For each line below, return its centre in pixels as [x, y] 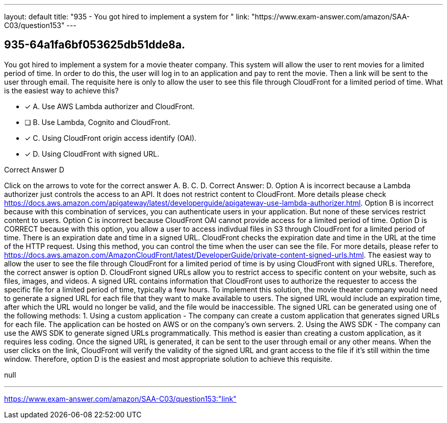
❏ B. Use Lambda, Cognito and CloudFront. [97, 122]
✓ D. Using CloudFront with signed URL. [92, 154]
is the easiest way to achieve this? [61, 90]
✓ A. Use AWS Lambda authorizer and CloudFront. [110, 106]
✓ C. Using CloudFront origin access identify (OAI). [110, 138]
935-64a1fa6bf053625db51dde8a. [95, 45]
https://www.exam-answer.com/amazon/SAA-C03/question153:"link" [120, 399]
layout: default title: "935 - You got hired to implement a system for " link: [127, 17]
